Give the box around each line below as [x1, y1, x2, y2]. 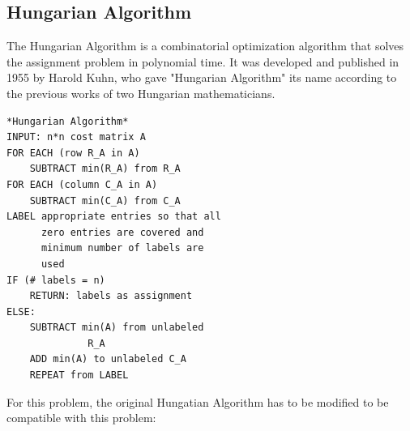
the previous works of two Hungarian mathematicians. [6, 84, 275, 101]
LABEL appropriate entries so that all [6, 211, 221, 223]
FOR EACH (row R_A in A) [6, 147, 140, 159]
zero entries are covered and [41, 226, 204, 238]
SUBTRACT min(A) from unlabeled [29, 322, 204, 334]
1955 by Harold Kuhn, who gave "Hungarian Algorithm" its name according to [6, 69, 397, 86]
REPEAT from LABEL [29, 369, 129, 382]
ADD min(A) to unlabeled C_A [29, 353, 186, 365]
